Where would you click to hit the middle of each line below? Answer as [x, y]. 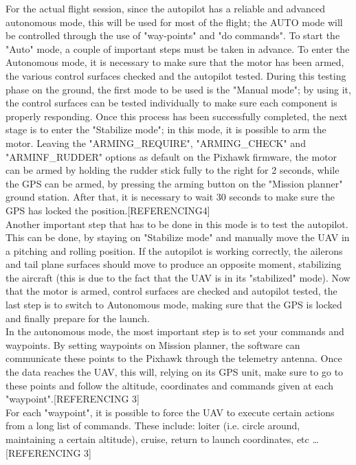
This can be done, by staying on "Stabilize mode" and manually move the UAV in [178, 237]
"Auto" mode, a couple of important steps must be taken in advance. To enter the [178, 48]
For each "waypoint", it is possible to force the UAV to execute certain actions [170, 412]
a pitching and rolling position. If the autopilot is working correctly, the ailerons [174, 250]
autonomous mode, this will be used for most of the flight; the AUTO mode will [174, 22]
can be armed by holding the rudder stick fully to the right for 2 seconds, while [173, 170]
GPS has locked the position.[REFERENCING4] [108, 210]
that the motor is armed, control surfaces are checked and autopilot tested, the [171, 291]
